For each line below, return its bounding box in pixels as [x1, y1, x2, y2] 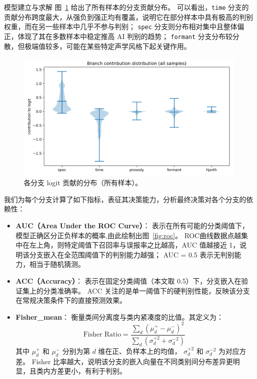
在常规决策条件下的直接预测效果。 [15, 295, 127, 305]
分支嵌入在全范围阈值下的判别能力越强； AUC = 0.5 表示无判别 [29, 249, 234, 259]
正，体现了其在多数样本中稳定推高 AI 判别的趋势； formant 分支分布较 [4, 31, 233, 41]
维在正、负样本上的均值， [98, 345, 181, 356]
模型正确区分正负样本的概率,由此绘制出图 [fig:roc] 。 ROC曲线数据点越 [15, 230, 241, 240]
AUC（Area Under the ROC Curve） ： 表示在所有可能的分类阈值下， [15, 220, 249, 231]
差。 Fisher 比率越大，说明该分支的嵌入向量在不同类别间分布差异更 [15, 356, 233, 366]
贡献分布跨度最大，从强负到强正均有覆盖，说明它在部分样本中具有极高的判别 [4, 11, 253, 22]
